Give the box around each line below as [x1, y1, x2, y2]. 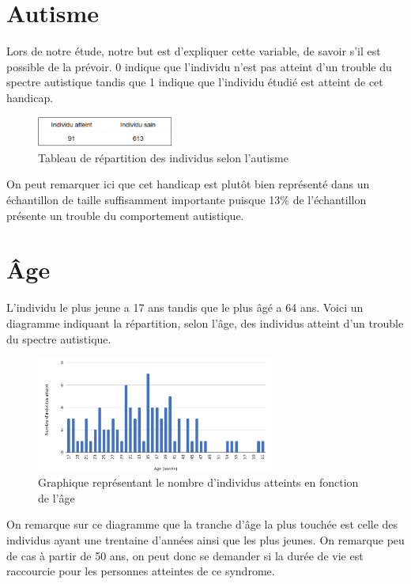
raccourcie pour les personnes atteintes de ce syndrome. [6, 563, 275, 579]
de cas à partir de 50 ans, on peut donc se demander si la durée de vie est [6, 547, 364, 563]
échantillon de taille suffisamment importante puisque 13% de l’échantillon [6, 192, 367, 208]
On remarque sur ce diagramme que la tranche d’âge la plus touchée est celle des [6, 516, 398, 533]
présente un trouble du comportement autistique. [6, 207, 244, 223]
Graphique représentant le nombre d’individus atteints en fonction [38, 474, 359, 491]
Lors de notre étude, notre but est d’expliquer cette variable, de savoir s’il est [6, 43, 381, 59]
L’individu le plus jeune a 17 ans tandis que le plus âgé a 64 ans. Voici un [6, 299, 364, 316]
